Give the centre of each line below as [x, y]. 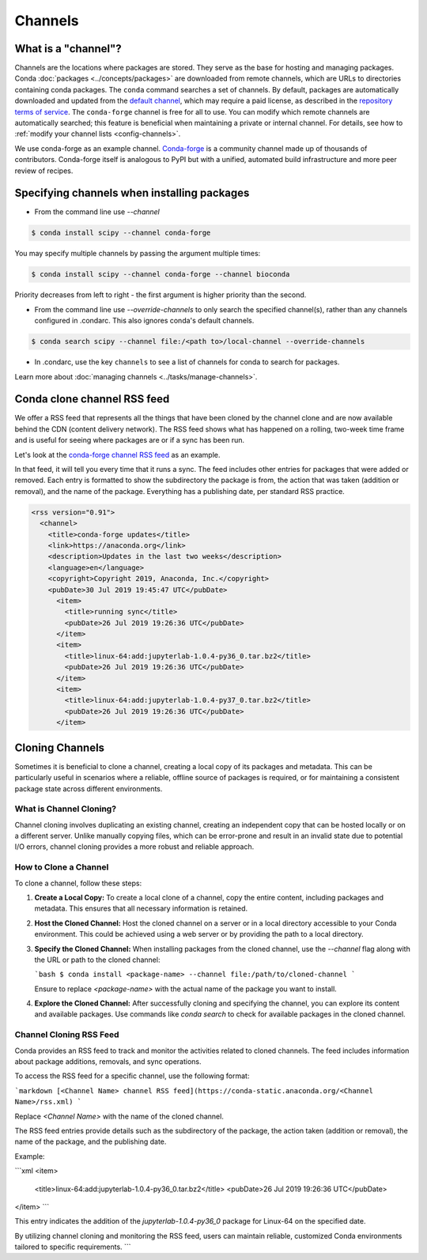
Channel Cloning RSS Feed [67, 1035]
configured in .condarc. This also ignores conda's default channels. [144, 321]
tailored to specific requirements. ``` [73, 1247]
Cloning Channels [60, 747]
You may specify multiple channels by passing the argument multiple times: [138, 254]
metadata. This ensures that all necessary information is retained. [141, 908]
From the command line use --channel [97, 212]
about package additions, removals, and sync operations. [108, 1062]
